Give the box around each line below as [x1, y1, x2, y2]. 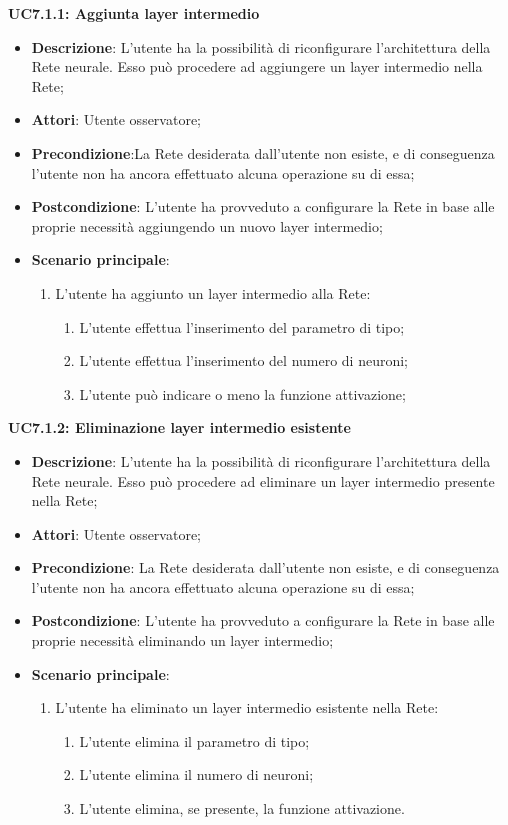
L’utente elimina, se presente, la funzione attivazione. [79, 798, 405, 819]
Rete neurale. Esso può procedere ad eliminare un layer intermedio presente [31, 470, 495, 491]
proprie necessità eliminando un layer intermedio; [31, 630, 334, 651]
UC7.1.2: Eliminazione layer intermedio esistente [8, 417, 351, 438]
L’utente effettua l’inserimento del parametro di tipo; [79, 316, 405, 337]
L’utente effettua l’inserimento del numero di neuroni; [79, 350, 409, 371]
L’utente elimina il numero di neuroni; [79, 764, 314, 785]
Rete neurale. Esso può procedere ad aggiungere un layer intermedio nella [31, 56, 483, 77]
